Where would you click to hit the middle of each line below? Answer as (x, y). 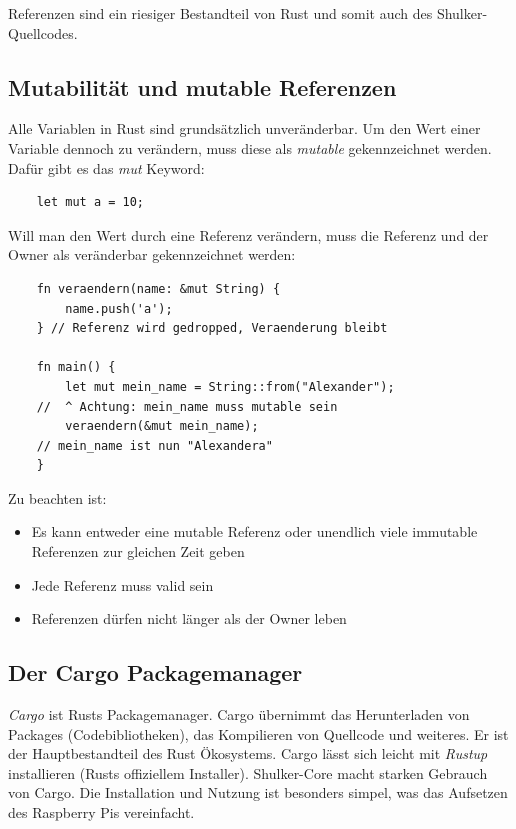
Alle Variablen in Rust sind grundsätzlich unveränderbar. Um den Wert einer (244, 128)
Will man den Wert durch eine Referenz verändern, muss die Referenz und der (248, 234)
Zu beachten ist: (57, 497)
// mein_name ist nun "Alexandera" (154, 445)
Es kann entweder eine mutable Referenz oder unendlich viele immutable (254, 531)
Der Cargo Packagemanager (155, 672)
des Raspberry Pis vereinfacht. (101, 812)
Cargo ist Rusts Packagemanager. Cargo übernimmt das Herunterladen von (239, 714)
